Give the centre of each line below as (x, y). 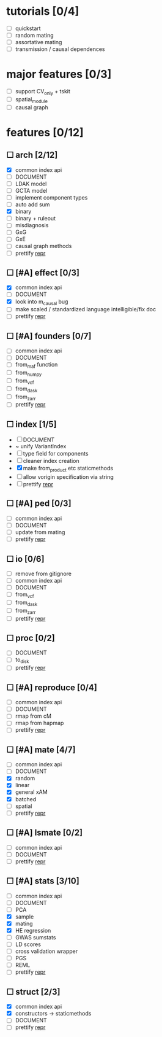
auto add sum (32, 204)
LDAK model (31, 184)
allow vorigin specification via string (68, 477)
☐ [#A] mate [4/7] (41, 749)
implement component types (51, 198)
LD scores (28, 944)
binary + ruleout (35, 219)
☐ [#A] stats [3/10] (43, 881)
